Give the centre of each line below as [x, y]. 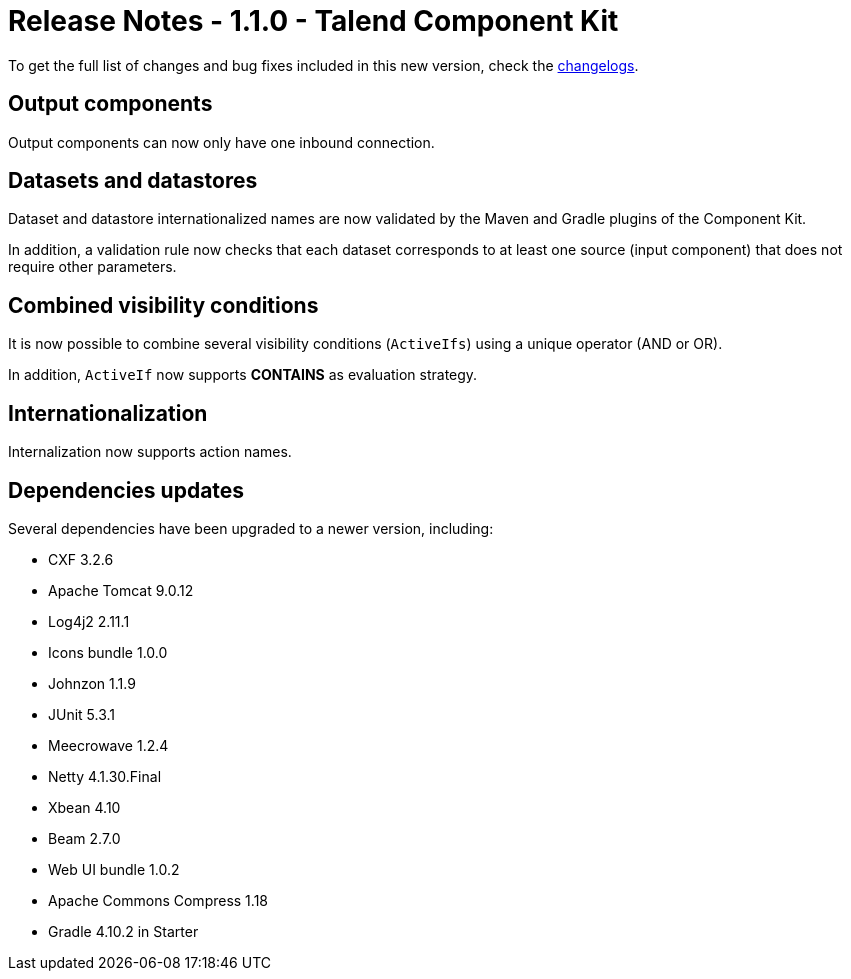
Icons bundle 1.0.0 [108, 652]
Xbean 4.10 [84, 807]
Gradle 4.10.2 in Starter [123, 931]
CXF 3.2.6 [81, 559]
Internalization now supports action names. [150, 452]
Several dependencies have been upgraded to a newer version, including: [251, 528]
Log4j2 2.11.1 [89, 621]
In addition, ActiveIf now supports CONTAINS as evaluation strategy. [243, 375]
